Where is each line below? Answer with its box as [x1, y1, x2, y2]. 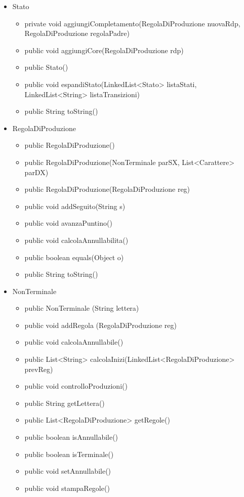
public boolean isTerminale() [24, 448, 114, 459]
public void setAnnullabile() [24, 466, 111, 476]
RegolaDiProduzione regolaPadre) [24, 28, 130, 38]
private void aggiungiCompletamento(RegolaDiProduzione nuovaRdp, [24, 18, 240, 28]
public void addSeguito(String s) [24, 200, 126, 211]
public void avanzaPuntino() [24, 218, 112, 228]
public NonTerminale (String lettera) [24, 303, 139, 313]
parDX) [24, 167, 49, 177]
